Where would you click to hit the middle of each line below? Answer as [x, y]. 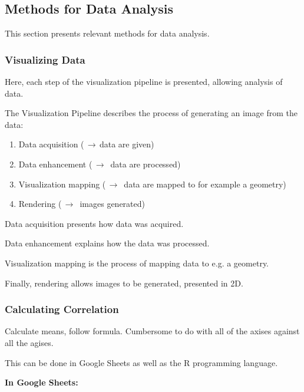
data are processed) [146, 164]
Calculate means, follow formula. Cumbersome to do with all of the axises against [152, 331]
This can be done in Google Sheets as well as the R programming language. [141, 362]
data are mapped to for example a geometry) [205, 184]
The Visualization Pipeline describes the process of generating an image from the [151, 113]
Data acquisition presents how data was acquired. [94, 223]
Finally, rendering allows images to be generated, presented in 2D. [124, 283]
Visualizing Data [45, 59]
